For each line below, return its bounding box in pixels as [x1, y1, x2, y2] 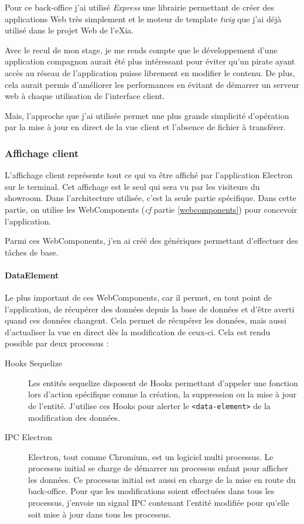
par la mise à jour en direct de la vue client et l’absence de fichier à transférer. [5, 121, 286, 133]
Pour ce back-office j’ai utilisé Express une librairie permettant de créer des [5, 1, 274, 13]
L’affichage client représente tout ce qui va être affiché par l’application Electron [5, 169, 293, 181]
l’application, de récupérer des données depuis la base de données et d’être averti [5, 302, 295, 315]
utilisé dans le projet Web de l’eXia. [5, 24, 134, 36]
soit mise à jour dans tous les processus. [28, 508, 172, 520]
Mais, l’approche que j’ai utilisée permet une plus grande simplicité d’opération [5, 109, 289, 121]
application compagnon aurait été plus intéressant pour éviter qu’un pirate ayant [5, 55, 295, 67]
